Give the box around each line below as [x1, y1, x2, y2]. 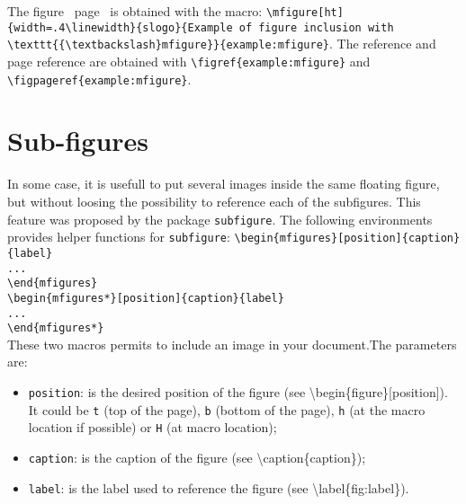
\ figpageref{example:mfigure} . [7, 69, 192, 88]
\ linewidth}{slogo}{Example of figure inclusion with [65, 21, 394, 34]
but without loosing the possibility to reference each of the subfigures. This [7, 192, 421, 210]
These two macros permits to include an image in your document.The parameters [7, 334, 457, 353]
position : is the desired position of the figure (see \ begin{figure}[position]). [28, 383, 448, 402]
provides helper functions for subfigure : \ [7, 227, 241, 246]
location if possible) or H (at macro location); [28, 418, 277, 437]
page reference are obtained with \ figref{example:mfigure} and [7, 51, 371, 70]
